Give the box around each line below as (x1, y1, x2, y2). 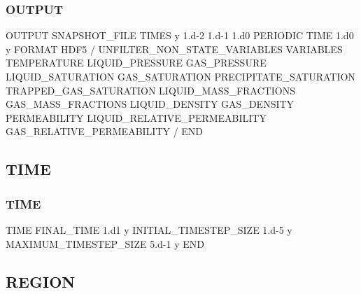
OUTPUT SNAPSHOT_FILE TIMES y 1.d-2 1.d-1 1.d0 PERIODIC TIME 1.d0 (6, 28, 354, 43)
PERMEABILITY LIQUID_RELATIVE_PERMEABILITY (6, 110, 267, 125)
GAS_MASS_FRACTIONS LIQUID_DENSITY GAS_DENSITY (6, 97, 295, 111)
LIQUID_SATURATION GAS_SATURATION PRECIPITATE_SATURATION (6, 69, 355, 83)
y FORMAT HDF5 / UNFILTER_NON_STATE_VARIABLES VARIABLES (6, 41, 343, 56)
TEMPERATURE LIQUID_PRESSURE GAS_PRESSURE (6, 55, 267, 70)
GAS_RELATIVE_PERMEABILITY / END (6, 124, 204, 139)
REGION (6, 270, 76, 292)
